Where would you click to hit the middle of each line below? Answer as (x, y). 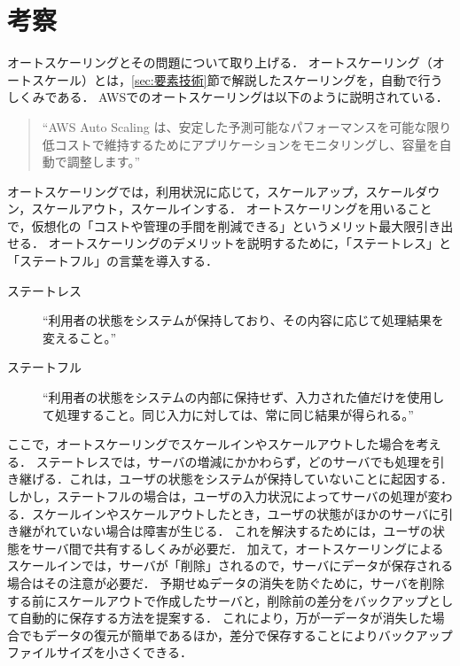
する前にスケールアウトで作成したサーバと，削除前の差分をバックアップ (218, 600)
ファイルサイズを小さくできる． (100, 652)
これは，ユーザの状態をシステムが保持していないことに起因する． (261, 479)
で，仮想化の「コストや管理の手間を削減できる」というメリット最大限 (212, 225)
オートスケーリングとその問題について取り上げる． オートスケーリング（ (220, 62)
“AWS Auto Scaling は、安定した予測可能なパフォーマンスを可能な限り (247, 126)
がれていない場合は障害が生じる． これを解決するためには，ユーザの (232, 531)
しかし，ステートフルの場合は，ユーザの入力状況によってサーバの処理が (218, 496)
